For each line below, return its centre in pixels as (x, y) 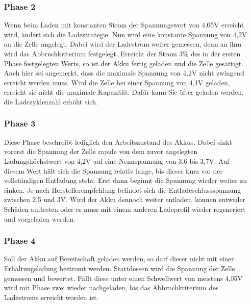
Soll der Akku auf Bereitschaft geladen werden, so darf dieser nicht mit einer (119, 259)
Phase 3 (20, 123)
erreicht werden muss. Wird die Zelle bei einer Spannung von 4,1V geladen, (117, 82)
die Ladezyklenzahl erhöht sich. (51, 101)
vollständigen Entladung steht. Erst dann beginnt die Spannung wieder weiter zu (125, 180)
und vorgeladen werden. (40, 218)
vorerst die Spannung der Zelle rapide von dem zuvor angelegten (101, 151)
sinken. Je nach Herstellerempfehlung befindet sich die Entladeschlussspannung (123, 190)
